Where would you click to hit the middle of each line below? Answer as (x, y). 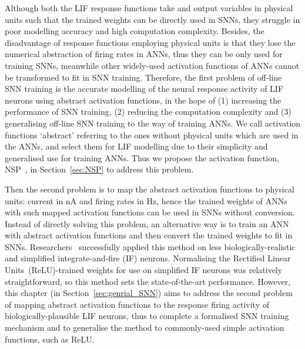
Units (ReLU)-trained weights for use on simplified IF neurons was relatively (144, 270)
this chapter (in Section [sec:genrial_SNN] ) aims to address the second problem (149, 293)
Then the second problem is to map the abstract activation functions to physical (150, 189)
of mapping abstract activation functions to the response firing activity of (137, 304)
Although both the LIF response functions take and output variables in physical (149, 8)
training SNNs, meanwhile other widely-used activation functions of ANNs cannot (152, 65)
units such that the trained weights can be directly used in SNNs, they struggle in (152, 19)
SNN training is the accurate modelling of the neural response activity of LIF (144, 89)
